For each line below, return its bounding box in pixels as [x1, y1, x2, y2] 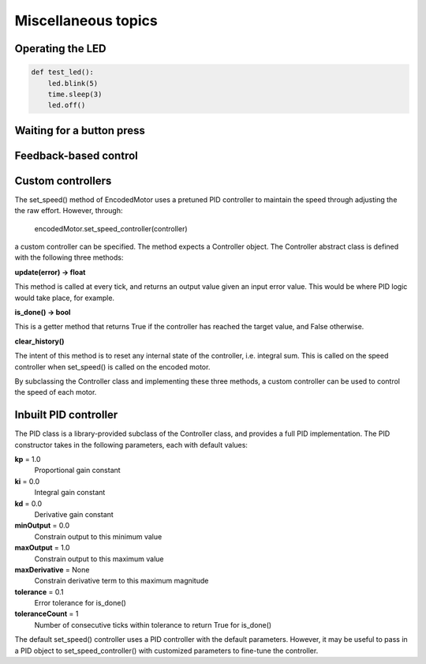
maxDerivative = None [14, 565, 90, 574]
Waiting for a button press [14, 123, 146, 137]
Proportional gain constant [34, 466, 121, 475]
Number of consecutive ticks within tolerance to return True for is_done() [34, 620, 272, 629]
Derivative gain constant [34, 509, 114, 519]
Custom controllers [14, 174, 112, 187]
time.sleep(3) [47, 89, 103, 99]
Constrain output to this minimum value [34, 531, 163, 541]
